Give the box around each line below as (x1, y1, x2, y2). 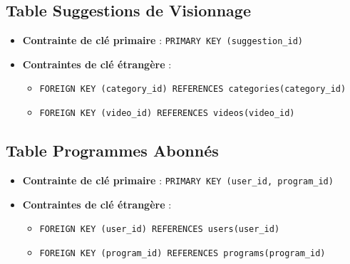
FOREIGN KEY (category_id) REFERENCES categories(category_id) (39, 84, 346, 95)
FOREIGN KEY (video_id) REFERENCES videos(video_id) (39, 108, 295, 119)
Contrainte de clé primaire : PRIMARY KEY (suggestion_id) (22, 33, 303, 48)
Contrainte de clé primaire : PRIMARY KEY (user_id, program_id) (22, 172, 334, 187)
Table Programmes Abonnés (6, 139, 219, 162)
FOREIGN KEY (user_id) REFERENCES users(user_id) (39, 224, 280, 235)
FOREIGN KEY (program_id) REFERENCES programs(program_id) (39, 248, 326, 258)
